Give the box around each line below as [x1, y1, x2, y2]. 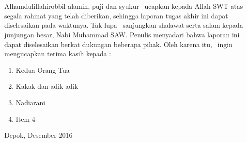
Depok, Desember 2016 [4, 130, 73, 140]
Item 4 [15, 113, 35, 124]
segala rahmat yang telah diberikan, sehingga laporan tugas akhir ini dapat [4, 10, 228, 20]
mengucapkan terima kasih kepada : [4, 48, 111, 59]
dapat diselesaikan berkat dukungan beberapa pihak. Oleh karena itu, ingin [4, 39, 232, 49]
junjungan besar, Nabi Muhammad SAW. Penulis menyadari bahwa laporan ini [4, 29, 240, 39]
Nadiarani [15, 97, 46, 107]
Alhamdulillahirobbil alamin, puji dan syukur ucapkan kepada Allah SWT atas [4, 1, 243, 11]
